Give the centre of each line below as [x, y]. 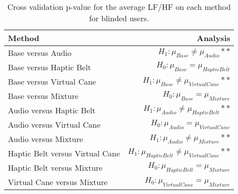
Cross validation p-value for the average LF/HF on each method [119, 7]
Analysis [213, 38]
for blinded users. [119, 18]
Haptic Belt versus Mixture [55, 168]
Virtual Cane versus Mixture [58, 182]
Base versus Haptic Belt [50, 67]
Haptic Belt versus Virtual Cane [64, 153]
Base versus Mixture [43, 96]
